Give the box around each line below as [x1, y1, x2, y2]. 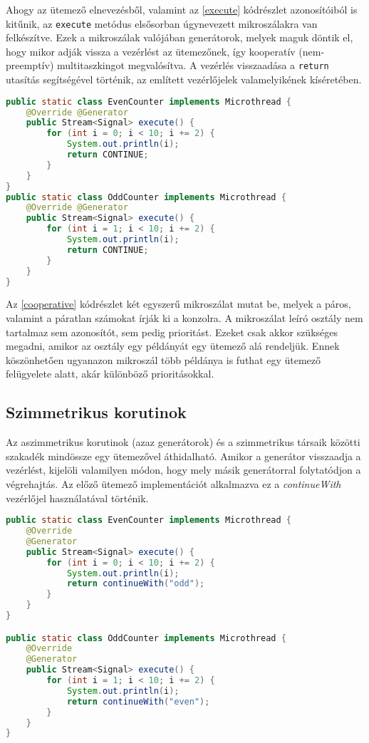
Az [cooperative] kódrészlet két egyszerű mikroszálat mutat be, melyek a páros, [6, 296, 351, 311]
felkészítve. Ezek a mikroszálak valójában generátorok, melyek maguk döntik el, [6, 30, 353, 45]
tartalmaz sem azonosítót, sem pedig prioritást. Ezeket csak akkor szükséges [6, 324, 338, 339]
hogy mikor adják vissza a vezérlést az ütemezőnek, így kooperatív [6, 43, 296, 58]
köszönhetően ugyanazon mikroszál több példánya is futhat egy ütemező [6, 352, 321, 367]
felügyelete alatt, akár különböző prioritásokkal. [6, 366, 214, 381]
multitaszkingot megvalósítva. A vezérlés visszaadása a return [56, 58, 329, 73]
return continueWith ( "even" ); [66, 696, 210, 707]
